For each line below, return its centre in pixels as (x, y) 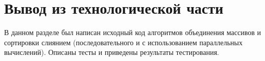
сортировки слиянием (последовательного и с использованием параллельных (123, 42)
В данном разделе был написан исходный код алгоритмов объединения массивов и (133, 32)
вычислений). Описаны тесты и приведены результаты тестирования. (112, 52)
